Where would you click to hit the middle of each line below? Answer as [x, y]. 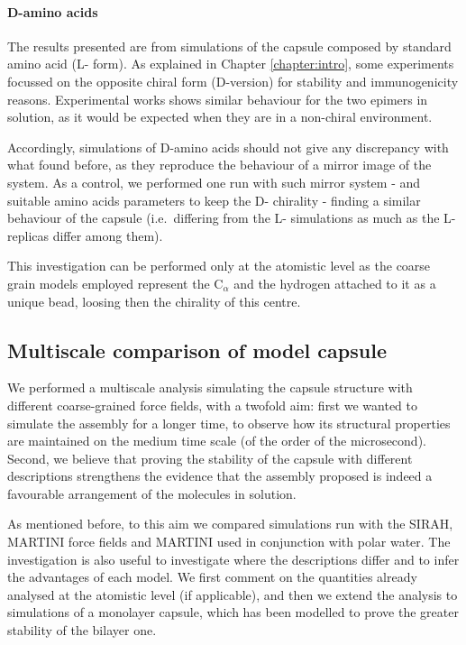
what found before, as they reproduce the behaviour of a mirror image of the [219, 165]
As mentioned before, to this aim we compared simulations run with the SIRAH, [230, 524]
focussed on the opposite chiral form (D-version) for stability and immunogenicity [233, 81]
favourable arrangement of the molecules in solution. [152, 493]
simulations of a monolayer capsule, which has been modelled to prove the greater [233, 612]
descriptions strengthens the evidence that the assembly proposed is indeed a [220, 476]
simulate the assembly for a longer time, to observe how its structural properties [229, 423]
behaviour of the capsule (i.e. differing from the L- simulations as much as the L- [232, 218]
